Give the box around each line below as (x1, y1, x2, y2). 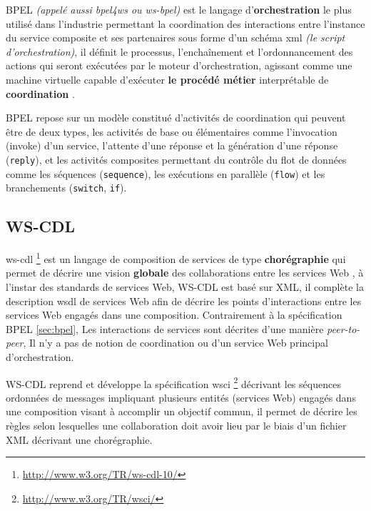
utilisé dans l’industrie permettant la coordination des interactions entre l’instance (6, 16, 365, 31)
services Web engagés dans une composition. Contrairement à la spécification (6, 307, 342, 322)
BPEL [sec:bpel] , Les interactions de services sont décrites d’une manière (6, 321, 324, 336)
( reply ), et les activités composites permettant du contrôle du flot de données (6, 152, 347, 167)
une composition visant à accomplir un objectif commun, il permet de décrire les (6, 404, 357, 419)
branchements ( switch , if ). (6, 180, 127, 195)
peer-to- (327, 321, 360, 336)
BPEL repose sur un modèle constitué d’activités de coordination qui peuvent (6, 110, 346, 125)
